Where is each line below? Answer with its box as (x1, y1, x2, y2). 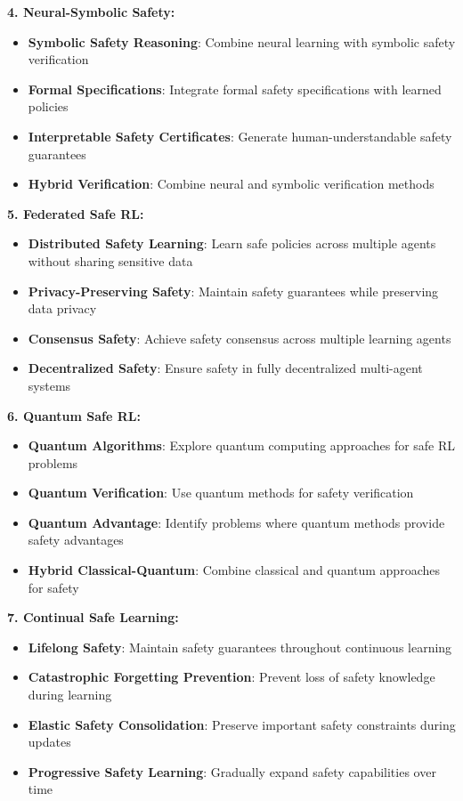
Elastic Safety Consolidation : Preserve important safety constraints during (28, 715, 456, 733)
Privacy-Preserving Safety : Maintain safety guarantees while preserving (28, 281, 439, 300)
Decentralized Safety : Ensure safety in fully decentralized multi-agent (28, 359, 423, 377)
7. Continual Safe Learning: (7, 608, 179, 627)
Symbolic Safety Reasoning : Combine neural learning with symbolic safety (28, 32, 456, 51)
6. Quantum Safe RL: (7, 406, 141, 425)
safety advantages (28, 530, 124, 549)
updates (28, 732, 71, 751)
